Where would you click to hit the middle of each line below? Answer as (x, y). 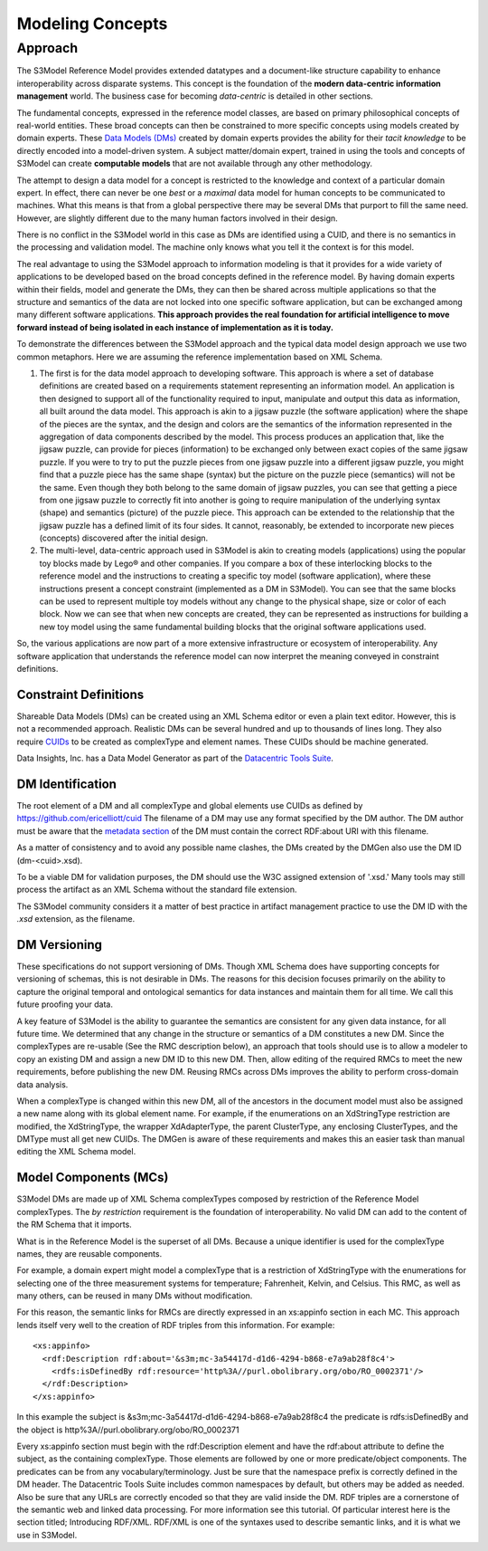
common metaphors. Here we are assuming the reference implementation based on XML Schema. (200, 357)
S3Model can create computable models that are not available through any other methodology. (195, 164)
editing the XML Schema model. (76, 1152)
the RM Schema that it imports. (75, 1225)
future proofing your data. (65, 1004)
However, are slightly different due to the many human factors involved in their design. (177, 218)
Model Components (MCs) (93, 1178)
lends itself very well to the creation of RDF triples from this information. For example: (176, 1325)
